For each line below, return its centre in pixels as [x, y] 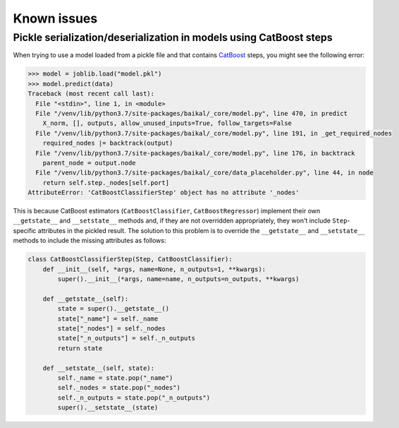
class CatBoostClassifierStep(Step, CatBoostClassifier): [130, 259]
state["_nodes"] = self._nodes [111, 328]
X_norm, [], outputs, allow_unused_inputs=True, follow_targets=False [167, 123]
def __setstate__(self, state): [99, 368]
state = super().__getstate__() [113, 309]
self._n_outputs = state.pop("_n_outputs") [134, 398]
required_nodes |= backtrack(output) [108, 143]
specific [25, 230]
